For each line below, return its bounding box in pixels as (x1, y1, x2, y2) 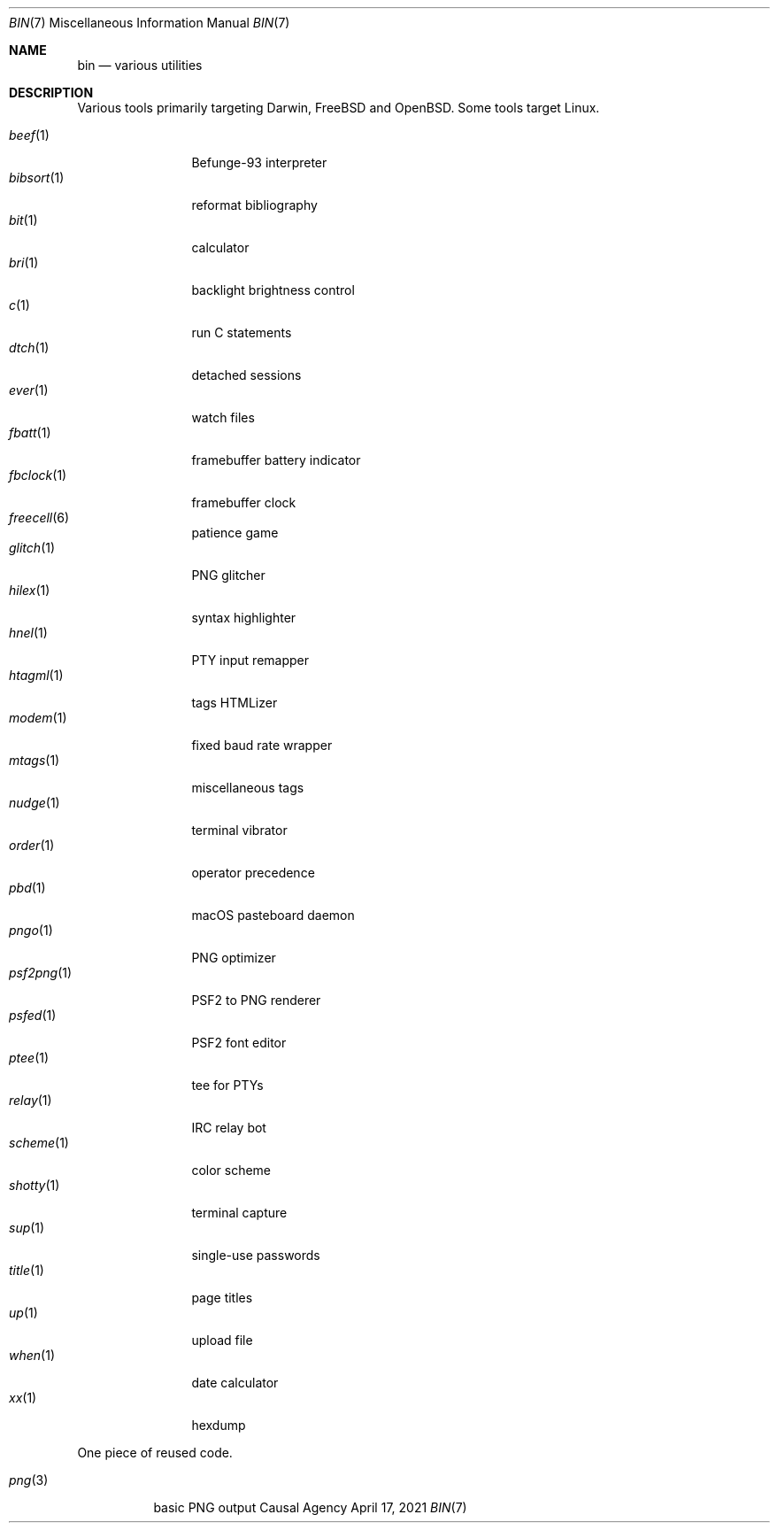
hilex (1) (9, 583, 50, 598)
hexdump (191, 1418, 246, 1433)
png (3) (9, 1472, 49, 1487)
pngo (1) (9, 923, 53, 938)
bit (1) (9, 212, 38, 228)
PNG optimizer (191, 950, 276, 965)
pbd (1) (9, 880, 46, 895)
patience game (191, 525, 279, 540)
